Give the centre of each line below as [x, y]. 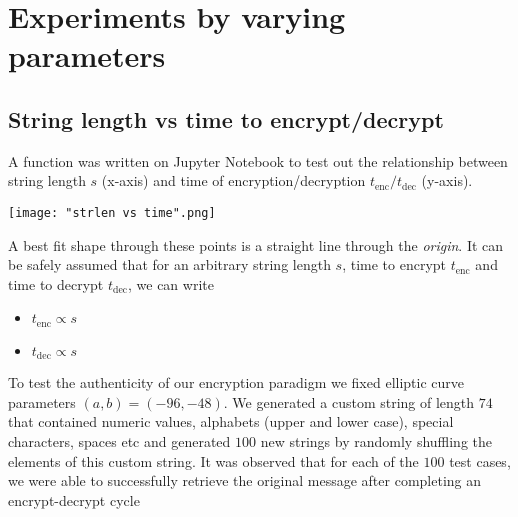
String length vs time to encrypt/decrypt [226, 118]
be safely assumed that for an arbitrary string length [169, 264]
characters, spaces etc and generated [119, 441]
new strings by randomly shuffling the [376, 441]
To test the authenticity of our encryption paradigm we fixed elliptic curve [236, 382]
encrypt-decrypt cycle [74, 499]
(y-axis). [447, 180]
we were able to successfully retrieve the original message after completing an [245, 480]
